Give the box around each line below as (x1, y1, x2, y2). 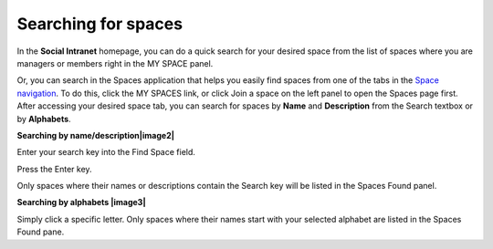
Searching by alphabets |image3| (16, 197, 146, 208)
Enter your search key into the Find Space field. (16, 147, 196, 158)
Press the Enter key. (16, 163, 92, 174)
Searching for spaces (16, 14, 183, 34)
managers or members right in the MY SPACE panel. (16, 57, 214, 68)
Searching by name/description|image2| (16, 130, 175, 140)
